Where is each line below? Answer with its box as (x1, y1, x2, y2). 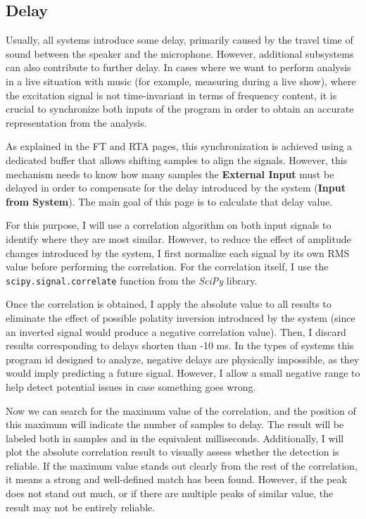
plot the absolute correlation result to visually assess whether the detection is (6, 444, 339, 459)
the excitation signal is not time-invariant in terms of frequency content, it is (6, 87, 337, 102)
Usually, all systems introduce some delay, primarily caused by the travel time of (6, 32, 353, 47)
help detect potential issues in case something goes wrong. (6, 379, 256, 394)
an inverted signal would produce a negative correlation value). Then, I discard (6, 324, 346, 339)
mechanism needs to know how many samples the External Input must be (6, 166, 334, 181)
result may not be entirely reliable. (6, 499, 156, 514)
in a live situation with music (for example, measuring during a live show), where (6, 73, 356, 88)
